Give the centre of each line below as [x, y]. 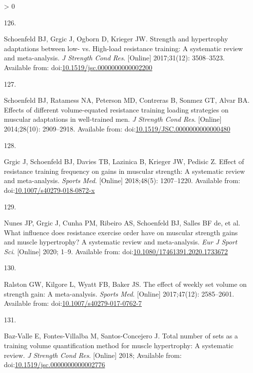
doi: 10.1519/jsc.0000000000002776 [55, 364]
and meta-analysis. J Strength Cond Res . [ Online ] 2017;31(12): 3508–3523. [115, 58]
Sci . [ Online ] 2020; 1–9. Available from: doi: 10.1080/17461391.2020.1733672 [116, 251]
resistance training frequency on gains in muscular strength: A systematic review [125, 171]
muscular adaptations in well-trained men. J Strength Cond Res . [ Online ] [113, 119]
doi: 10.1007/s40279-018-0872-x [49, 190]
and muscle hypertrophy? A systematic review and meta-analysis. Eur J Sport [121, 242]
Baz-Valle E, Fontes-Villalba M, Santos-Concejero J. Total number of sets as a [121, 336]
